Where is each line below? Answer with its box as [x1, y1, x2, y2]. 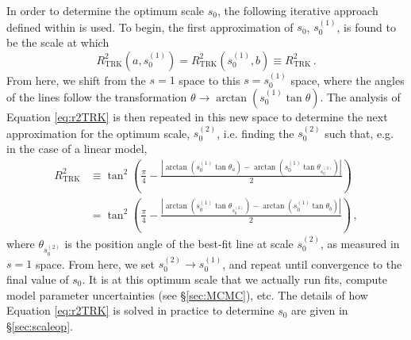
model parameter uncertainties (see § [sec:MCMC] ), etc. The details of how [6, 286, 368, 303]
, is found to [336, 18, 396, 35]
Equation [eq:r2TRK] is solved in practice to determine [6, 302, 275, 319]
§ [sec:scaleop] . [6, 317, 73, 334]
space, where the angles [290, 71, 405, 88]
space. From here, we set [35, 255, 156, 272]
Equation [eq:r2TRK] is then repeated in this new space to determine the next [6, 109, 388, 124]
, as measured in [320, 235, 400, 251]
